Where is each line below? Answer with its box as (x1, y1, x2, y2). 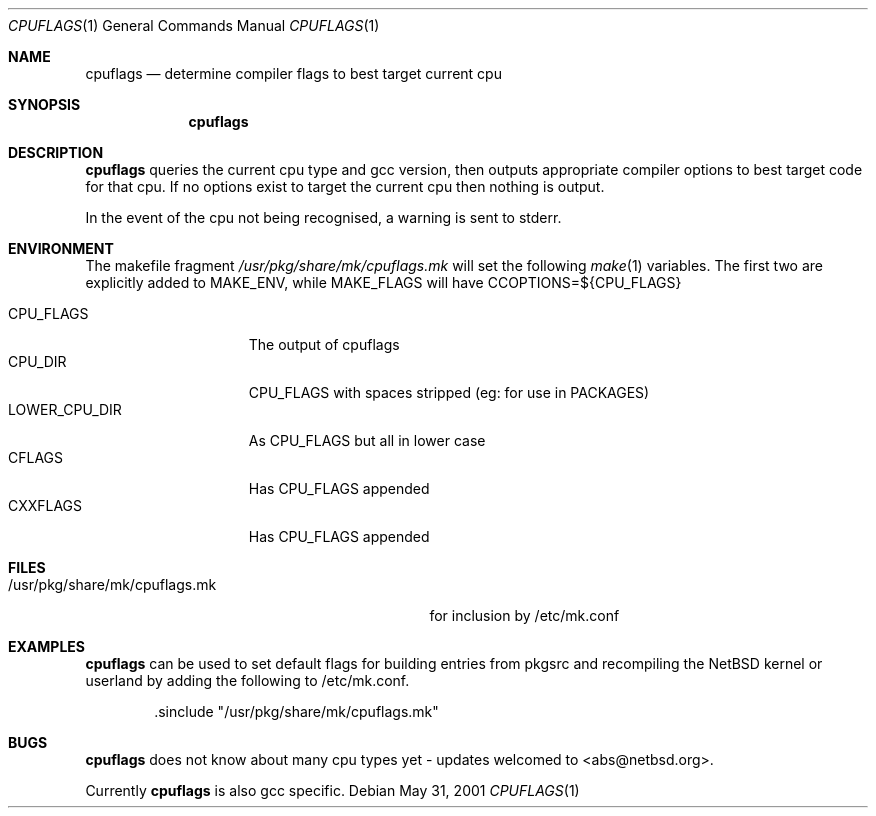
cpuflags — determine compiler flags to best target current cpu (85, 65, 502, 82)
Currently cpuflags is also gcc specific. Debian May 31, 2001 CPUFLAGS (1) (85, 782, 580, 799)
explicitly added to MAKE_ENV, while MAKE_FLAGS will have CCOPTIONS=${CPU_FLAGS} (85, 274, 682, 291)
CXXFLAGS (8, 497, 83, 514)
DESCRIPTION (8, 144, 104, 161)
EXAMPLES (8, 638, 85, 655)
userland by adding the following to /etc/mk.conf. (85, 672, 410, 689)
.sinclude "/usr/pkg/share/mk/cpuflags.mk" (154, 703, 439, 720)
